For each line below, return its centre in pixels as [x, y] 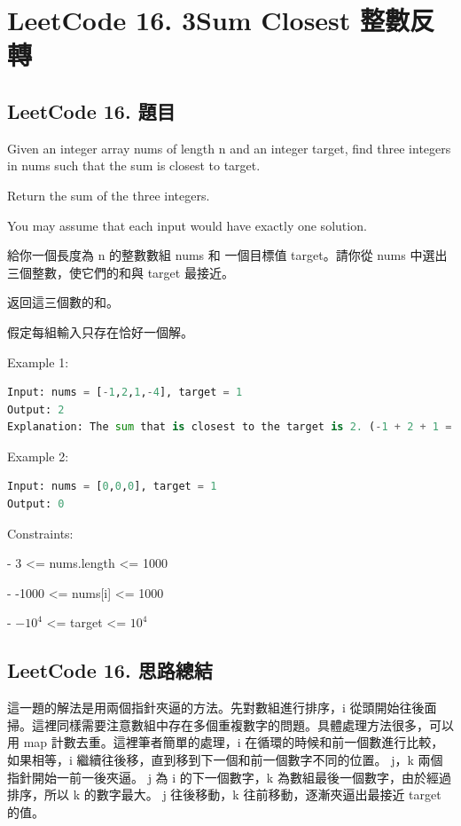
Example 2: [38, 456]
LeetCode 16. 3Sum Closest [179, 20]
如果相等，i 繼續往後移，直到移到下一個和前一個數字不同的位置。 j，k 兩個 [225, 760]
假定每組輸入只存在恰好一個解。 [100, 331]
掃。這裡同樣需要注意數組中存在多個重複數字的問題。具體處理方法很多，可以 [230, 724]
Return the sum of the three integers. [109, 195]
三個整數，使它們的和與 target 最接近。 [121, 272]
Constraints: [40, 533]
